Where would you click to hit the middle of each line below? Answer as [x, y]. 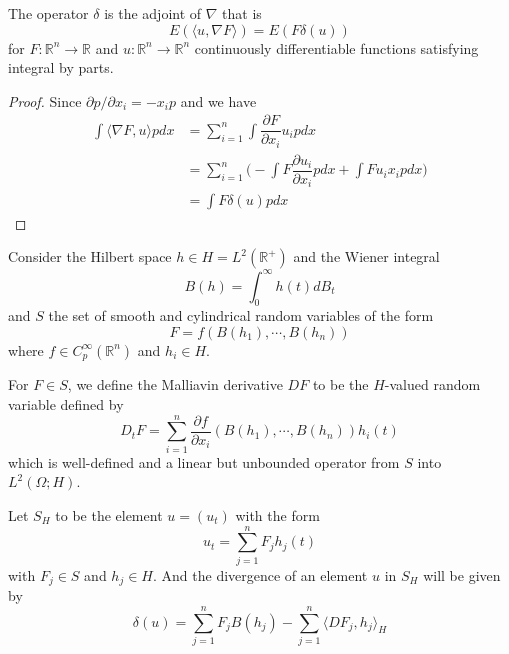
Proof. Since [45, 100]
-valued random [432, 384]
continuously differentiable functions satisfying [336, 47]
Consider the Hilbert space [90, 256]
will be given [462, 574]
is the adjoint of [153, 13]
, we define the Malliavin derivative [175, 384]
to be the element [109, 514]
